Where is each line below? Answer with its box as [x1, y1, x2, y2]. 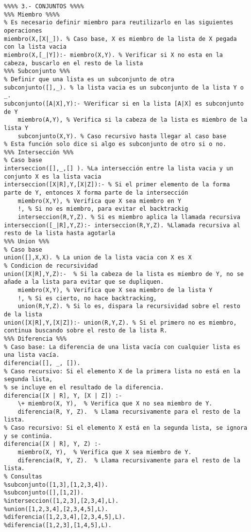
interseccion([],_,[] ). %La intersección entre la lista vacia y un [4, 165, 234, 172]
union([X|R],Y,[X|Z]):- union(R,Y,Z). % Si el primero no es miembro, [4, 319, 237, 326]
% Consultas [4, 473, 42, 480]
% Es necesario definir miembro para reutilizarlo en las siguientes [4, 19, 234, 26]
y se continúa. [4, 432, 53, 440]
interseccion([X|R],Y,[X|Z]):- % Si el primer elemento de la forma [4, 181, 230, 188]
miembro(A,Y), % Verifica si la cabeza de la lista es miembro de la [17, 116, 248, 124]
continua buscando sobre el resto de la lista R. [4, 327, 167, 334]
